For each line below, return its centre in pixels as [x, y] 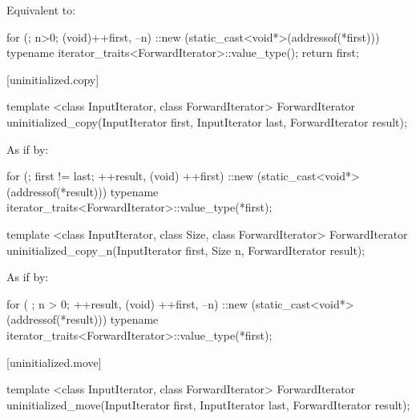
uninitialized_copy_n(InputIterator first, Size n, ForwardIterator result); [186, 250]
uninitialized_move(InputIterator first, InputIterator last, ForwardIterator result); [208, 404]
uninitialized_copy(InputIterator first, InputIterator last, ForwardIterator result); [207, 121]
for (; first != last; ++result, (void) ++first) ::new [130, 176]
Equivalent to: [41, 10]
